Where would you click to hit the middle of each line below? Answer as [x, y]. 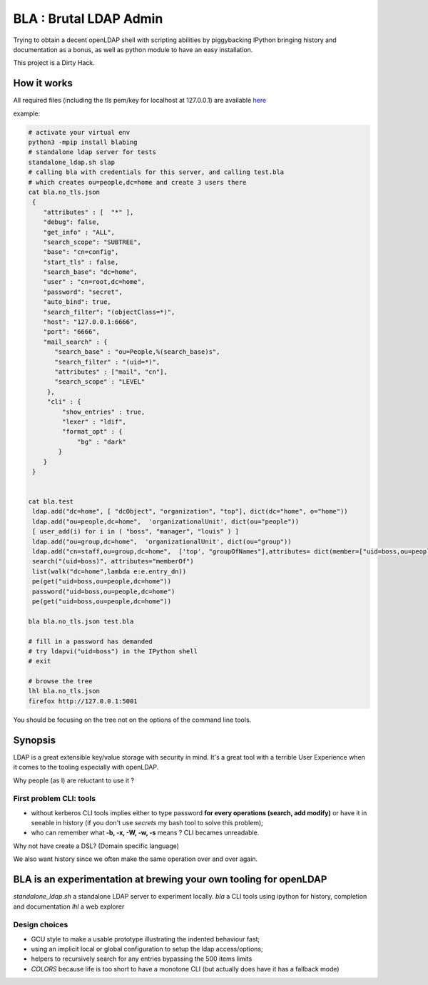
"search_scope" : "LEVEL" [100, 382]
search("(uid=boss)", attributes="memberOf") [113, 561]
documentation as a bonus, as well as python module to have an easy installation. [133, 49]
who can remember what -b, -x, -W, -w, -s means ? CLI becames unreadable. [145, 833]
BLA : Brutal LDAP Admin [88, 19]
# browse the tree [60, 682]
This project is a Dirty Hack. [54, 63]
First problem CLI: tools [55, 799]
